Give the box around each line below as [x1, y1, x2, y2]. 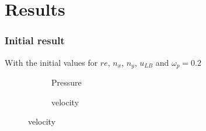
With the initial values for [5, 56, 98, 68]
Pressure [51, 76, 82, 88]
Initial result [5, 33, 65, 48]
